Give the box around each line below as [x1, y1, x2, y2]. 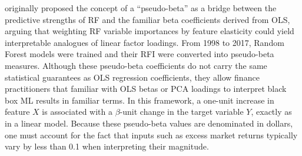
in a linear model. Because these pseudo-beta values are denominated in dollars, [5, 117, 293, 129]
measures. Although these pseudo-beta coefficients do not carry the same [5, 59, 267, 71]
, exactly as [251, 105, 292, 118]
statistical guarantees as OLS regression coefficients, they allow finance [5, 71, 260, 83]
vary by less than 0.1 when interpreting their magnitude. [5, 140, 209, 152]
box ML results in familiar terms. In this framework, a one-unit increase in [5, 94, 274, 106]
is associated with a [42, 105, 112, 118]
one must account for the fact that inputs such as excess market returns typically [5, 128, 298, 141]
